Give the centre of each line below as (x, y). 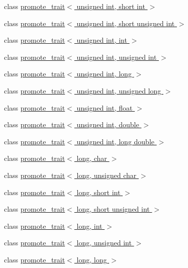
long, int (89, 226)
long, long (92, 259)
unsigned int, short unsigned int (126, 23)
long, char (92, 158)
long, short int (99, 192)
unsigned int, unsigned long (119, 90)
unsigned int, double (108, 124)
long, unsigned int (104, 243)
